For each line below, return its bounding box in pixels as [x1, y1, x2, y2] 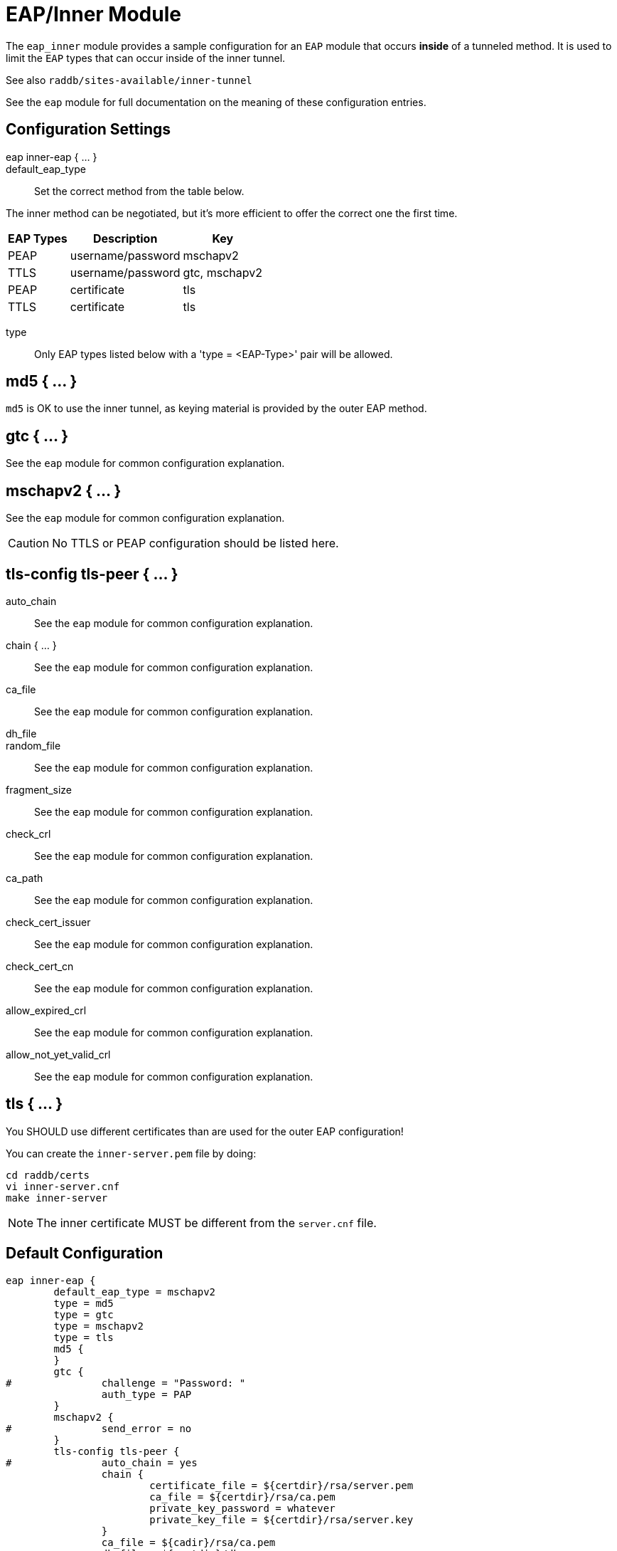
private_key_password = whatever [149, 1502, 336, 1514]
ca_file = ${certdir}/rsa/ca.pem [149, 1490, 336, 1503]
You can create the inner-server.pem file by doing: [6, 1147, 257, 1160]
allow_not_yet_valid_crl [6, 1048, 111, 1061]
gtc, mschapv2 [183, 265, 262, 280]
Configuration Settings [6, 120, 171, 139]
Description [92, 231, 158, 246]
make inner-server [6, 1192, 108, 1204]
